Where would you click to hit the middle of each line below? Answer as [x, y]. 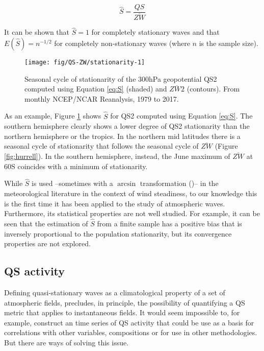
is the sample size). [229, 43]
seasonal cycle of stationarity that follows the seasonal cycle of [101, 146]
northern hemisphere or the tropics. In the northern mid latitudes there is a [122, 136]
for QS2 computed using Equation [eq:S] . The [181, 116]
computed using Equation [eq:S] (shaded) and [96, 89]
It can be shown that [37, 32]
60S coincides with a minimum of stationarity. [76, 166]
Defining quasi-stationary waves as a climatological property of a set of [115, 292]
